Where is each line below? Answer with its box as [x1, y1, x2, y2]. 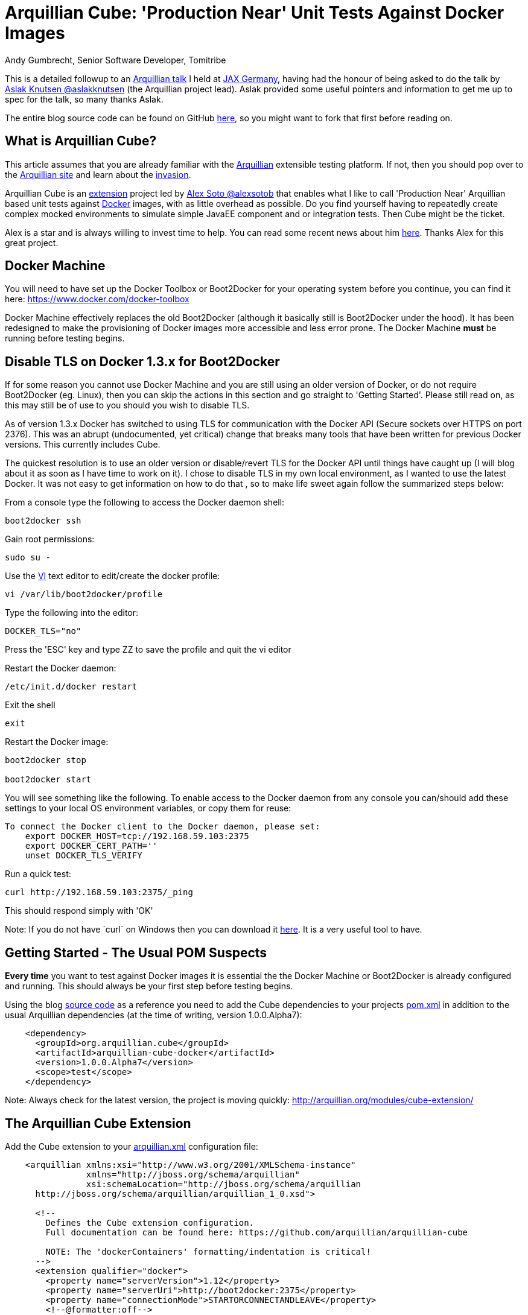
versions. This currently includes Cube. [5, 439, 161, 450]
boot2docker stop [5, 755, 86, 765]
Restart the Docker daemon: [5, 663, 116, 674]
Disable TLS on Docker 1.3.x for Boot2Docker [5, 353, 280, 369]
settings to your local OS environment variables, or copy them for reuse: [5, 803, 291, 814]
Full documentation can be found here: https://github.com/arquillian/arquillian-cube [45, 1227, 468, 1237]
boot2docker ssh [5, 516, 81, 526]
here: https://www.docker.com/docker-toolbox [5, 294, 189, 305]
